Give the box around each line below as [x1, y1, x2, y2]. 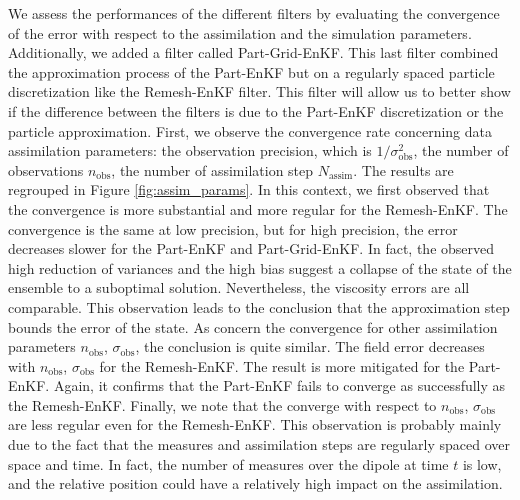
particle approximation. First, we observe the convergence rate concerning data [8, 120, 492, 141]
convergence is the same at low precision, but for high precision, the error [8, 218, 458, 239]
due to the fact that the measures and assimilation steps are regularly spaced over [8, 434, 510, 455]
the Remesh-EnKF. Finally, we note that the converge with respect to [8, 394, 437, 415]
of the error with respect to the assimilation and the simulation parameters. [8, 22, 472, 43]
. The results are [353, 159, 454, 180]
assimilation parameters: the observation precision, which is [8, 140, 372, 161]
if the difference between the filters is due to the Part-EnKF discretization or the [8, 100, 504, 121]
